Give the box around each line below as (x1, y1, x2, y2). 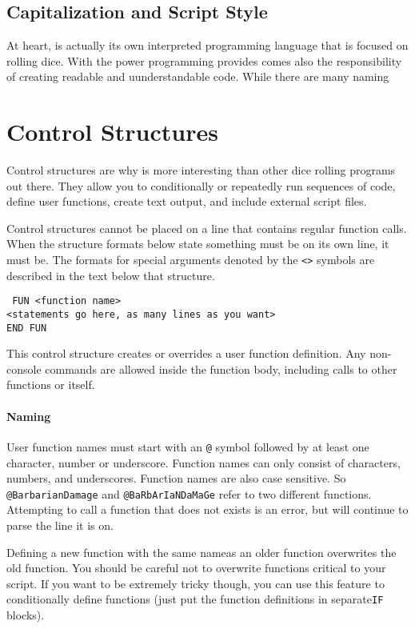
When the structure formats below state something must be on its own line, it (6, 235, 389, 252)
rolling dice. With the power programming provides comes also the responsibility (6, 52, 402, 69)
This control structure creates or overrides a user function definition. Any (6, 345, 366, 362)
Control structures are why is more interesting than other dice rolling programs (6, 162, 396, 178)
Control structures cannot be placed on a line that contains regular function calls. (6, 219, 407, 236)
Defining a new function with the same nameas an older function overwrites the (6, 543, 397, 560)
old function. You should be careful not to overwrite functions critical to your (6, 559, 386, 576)
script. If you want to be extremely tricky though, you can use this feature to (6, 575, 385, 591)
